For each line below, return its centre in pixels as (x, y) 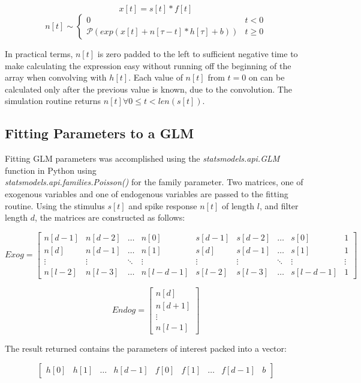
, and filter (279, 205)
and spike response (163, 205)
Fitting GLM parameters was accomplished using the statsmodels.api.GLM (142, 158)
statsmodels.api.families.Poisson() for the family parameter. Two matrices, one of (154, 182)
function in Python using (51, 170)
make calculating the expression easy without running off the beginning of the (148, 65)
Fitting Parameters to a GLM (100, 133)
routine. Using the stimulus (55, 205)
